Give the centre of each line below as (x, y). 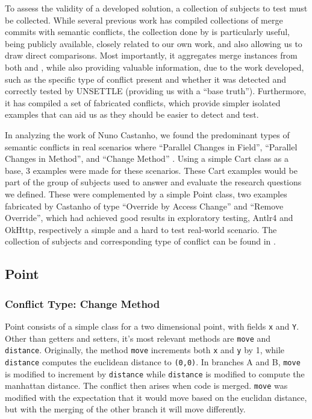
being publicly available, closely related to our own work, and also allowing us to (154, 43)
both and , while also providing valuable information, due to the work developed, (154, 67)
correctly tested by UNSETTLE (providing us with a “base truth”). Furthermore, (156, 91)
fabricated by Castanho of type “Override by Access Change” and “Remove (144, 206)
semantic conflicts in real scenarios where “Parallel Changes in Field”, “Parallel (151, 146)
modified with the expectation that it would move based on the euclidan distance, (156, 397)
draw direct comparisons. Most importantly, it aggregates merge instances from (151, 55)
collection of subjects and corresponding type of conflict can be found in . (140, 241)
